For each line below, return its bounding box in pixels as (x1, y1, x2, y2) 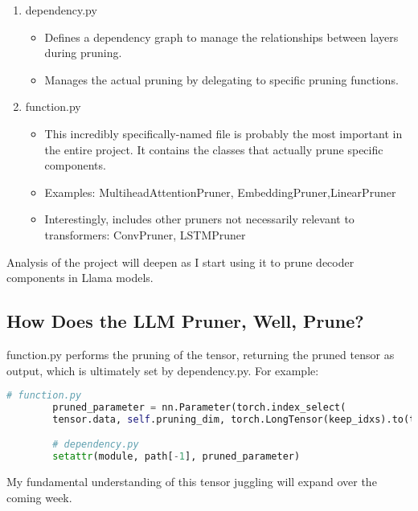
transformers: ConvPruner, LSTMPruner (44, 226, 246, 243)
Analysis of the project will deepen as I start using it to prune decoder (6, 253, 354, 270)
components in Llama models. (6, 269, 154, 286)
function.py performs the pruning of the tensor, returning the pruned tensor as (6, 345, 395, 362)
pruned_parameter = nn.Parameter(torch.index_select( (52, 401, 346, 413)
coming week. (6, 489, 72, 505)
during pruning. (44, 44, 122, 61)
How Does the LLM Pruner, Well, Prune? (6, 309, 364, 333)
